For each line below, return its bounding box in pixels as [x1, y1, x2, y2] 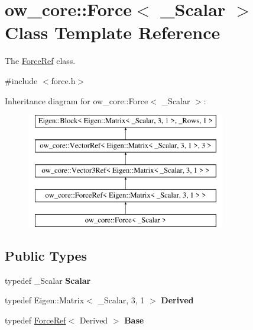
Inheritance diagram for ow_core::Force [5, 94, 148, 107]
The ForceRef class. [5, 55, 76, 67]
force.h [51, 74, 76, 86]
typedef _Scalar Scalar [5, 274, 91, 286]
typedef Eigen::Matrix [5, 294, 85, 306]
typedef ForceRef [5, 314, 66, 326]
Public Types [5, 246, 87, 265]
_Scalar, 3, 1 [98, 294, 145, 306]
